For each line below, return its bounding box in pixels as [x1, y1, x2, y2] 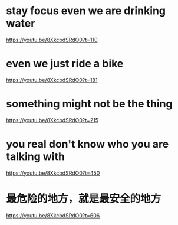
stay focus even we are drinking [6, 4, 166, 18]
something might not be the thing [6, 97, 173, 110]
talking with [6, 150, 65, 163]
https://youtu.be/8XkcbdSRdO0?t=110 [6, 36, 98, 43]
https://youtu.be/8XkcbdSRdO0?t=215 [6, 116, 99, 123]
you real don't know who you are [6, 138, 169, 151]
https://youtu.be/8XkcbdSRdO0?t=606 [6, 211, 100, 219]
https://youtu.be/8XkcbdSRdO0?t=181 [6, 76, 98, 83]
